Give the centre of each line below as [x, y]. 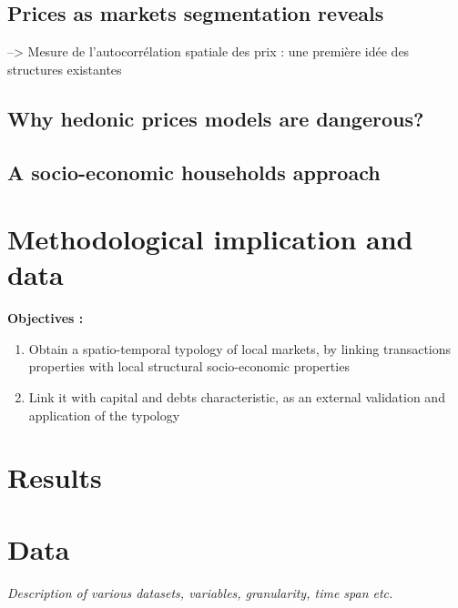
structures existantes [65, 69]
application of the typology [104, 415]
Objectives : [46, 318]
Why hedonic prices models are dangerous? [216, 118]
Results [55, 477]
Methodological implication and [210, 239]
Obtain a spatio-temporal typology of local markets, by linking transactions [240, 348]
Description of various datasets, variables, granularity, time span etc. [200, 592]
